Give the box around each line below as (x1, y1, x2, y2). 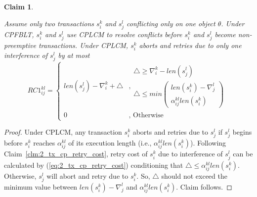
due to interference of (158, 148, 223, 159)
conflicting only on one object (127, 18, 215, 28)
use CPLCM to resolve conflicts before (66, 29, 182, 39)
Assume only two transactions (4, 18, 94, 28)
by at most (58, 50, 90, 60)
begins (232, 127, 252, 137)
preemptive (4, 40, 36, 50)
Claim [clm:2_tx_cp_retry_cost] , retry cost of (4, 148, 148, 159)
